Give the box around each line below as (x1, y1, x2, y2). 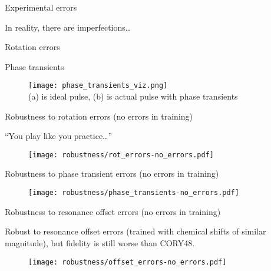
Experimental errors (5, 1, 77, 13)
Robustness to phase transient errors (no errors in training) (5, 167, 219, 180)
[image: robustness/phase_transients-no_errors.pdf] (28, 189, 239, 197)
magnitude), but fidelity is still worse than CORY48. (5, 236, 195, 249)
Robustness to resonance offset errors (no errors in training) (5, 205, 221, 217)
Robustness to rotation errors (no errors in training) (5, 110, 193, 122)
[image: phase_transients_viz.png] (28, 81, 168, 90)
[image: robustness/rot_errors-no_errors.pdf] (28, 150, 214, 159)
